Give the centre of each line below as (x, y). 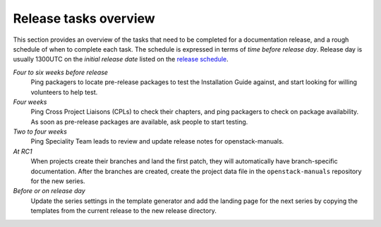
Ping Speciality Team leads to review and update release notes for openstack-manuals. (157, 141)
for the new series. (58, 181)
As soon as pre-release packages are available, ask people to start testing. (139, 122)
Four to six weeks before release (61, 72)
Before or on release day (49, 191)
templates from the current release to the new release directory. (123, 211)
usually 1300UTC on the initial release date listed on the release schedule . (121, 59)
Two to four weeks (40, 132)
